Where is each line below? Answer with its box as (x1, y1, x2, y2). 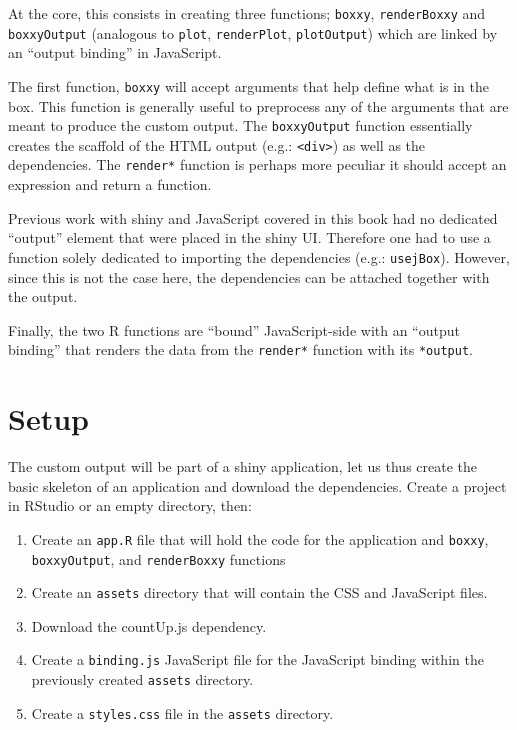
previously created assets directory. (31, 669, 254, 690)
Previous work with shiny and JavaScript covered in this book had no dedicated (8, 207, 498, 228)
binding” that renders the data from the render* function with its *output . (8, 339, 473, 360)
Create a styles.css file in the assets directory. (31, 702, 334, 723)
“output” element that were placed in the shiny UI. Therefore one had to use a (8, 227, 491, 248)
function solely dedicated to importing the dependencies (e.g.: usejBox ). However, (8, 246, 510, 267)
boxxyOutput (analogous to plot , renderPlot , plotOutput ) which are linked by (8, 22, 498, 43)
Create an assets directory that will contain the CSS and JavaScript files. (31, 582, 488, 603)
